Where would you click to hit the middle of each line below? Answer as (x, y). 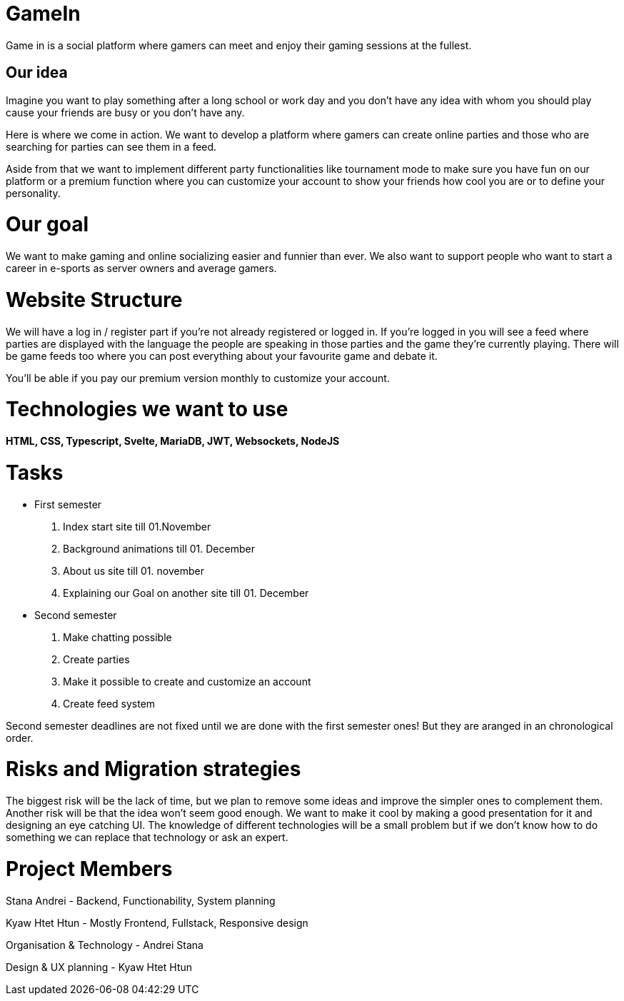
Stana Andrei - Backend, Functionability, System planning (141, 900)
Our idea (37, 73)
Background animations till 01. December (159, 548)
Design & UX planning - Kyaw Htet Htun (99, 967)
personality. (33, 193)
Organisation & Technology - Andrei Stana (105, 945)
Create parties (96, 659)
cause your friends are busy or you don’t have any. (125, 112)
